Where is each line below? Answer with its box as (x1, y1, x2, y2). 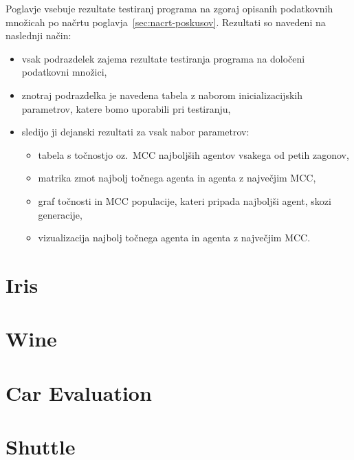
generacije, (38, 207, 82, 221)
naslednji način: (5, 28, 71, 43)
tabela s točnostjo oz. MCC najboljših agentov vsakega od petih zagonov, (38, 147, 349, 162)
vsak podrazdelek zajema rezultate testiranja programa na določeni (21, 51, 305, 65)
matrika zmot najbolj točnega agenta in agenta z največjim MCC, (38, 171, 316, 185)
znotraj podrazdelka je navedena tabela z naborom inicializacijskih (21, 87, 302, 102)
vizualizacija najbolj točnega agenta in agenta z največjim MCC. (38, 230, 311, 245)
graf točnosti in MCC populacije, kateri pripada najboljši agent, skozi (38, 193, 331, 208)
